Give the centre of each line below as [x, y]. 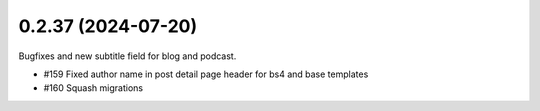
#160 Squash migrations [93, 88]
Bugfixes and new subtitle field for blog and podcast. [127, 56]
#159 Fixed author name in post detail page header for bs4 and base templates [206, 74]
